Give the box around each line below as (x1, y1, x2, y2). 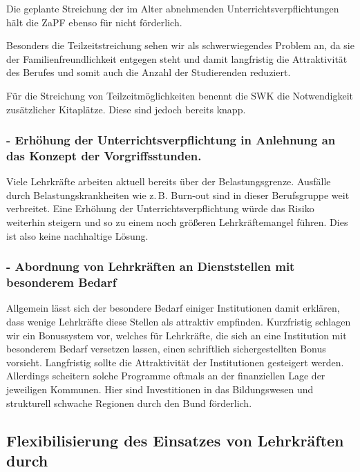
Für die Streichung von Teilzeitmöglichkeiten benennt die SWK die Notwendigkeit (6, 88, 354, 102)
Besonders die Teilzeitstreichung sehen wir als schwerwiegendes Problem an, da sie (6, 38, 354, 53)
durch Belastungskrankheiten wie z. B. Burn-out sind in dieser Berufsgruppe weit (6, 187, 350, 202)
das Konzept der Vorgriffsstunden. (6, 147, 202, 164)
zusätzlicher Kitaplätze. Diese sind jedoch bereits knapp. (6, 102, 246, 116)
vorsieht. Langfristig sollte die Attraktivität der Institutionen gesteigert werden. (6, 355, 344, 369)
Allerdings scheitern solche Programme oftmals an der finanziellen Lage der (6, 368, 325, 383)
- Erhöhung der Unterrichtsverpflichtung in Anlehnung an (6, 131, 336, 149)
